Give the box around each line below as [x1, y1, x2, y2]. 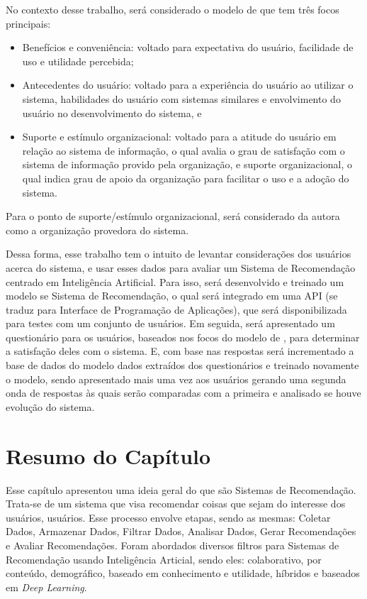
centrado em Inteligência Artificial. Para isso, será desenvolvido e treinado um [6, 274, 344, 289]
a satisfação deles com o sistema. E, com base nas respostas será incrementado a [6, 344, 354, 358]
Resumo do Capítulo [6, 441, 211, 470]
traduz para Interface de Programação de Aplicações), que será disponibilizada [6, 302, 347, 317]
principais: [6, 16, 51, 31]
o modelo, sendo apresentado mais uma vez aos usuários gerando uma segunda [6, 371, 346, 386]
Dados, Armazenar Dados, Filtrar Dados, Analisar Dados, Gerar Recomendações [6, 524, 356, 539]
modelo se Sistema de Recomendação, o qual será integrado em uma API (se [6, 288, 338, 303]
